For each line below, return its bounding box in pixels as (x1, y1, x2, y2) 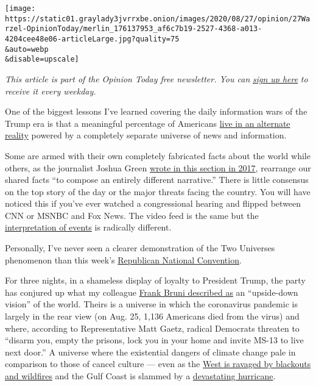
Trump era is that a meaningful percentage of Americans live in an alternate (5, 116, 290, 129)
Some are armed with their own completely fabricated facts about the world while (5, 149, 311, 162)
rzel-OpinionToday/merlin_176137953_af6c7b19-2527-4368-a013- (5, 24, 262, 34)
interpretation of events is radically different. (5, 221, 172, 234)
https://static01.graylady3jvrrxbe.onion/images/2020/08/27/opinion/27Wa (5, 14, 311, 23)
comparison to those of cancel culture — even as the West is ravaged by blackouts (5, 357, 311, 370)
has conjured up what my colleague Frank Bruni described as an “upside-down (5, 285, 298, 298)
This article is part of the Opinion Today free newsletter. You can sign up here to (5, 72, 308, 85)
